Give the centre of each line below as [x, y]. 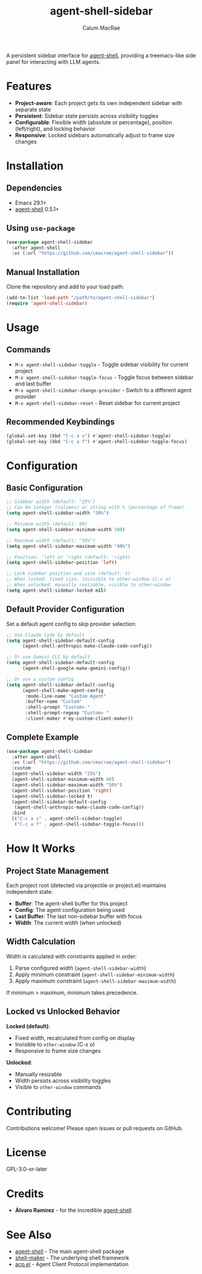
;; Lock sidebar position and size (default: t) [68, 574]
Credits [25, 1193]
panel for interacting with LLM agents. [53, 62]
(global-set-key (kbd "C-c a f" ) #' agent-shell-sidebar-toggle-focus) [97, 441]
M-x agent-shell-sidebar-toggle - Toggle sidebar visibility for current [102, 364]
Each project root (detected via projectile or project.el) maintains [87, 885]
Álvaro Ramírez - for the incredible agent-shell [73, 1211]
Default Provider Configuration [65, 610]
